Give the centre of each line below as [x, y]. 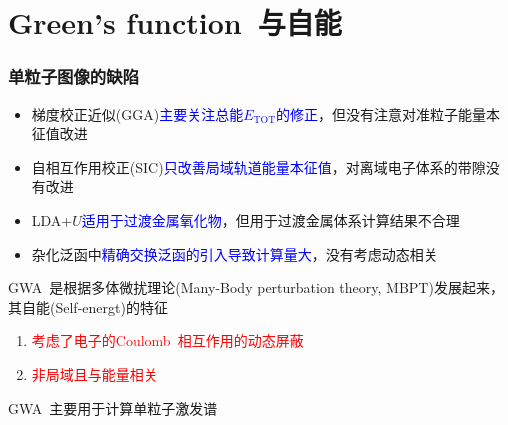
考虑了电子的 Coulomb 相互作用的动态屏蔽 [167, 340]
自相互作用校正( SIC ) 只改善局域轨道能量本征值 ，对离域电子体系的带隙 [258, 166]
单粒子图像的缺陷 [73, 76]
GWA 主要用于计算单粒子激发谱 [113, 407]
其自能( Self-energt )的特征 [88, 306]
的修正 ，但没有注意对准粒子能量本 [388, 113]
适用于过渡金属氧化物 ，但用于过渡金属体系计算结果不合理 [270, 219]
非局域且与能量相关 [94, 373]
